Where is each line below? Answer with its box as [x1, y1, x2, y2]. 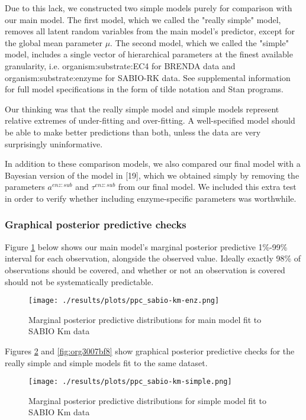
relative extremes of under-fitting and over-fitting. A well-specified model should [5, 114, 295, 127]
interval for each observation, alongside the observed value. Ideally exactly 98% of [5, 252, 301, 264]
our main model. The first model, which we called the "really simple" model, [5, 13, 281, 25]
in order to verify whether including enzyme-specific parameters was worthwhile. [5, 192, 297, 204]
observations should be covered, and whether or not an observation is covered [5, 263, 285, 276]
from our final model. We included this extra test [118, 180, 297, 193]
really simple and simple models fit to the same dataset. [5, 356, 208, 369]
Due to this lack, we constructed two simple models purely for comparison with [5, 2, 292, 14]
